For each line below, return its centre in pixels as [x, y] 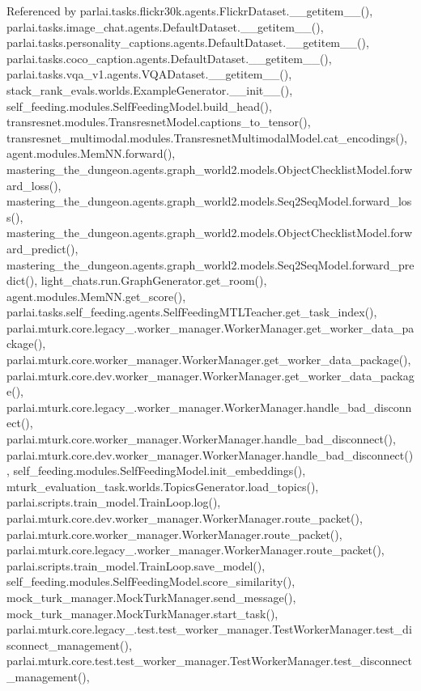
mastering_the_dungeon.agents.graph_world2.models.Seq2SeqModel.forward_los [209, 201]
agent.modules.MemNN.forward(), [91, 153]
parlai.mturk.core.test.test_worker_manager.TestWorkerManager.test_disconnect [209, 661]
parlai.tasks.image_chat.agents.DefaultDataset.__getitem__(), [165, 26]
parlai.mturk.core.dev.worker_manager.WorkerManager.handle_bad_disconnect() [210, 454]
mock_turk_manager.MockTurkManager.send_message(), [151, 597]
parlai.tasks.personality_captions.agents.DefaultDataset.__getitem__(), [188, 42]
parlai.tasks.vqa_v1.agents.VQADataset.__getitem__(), [149, 74]
